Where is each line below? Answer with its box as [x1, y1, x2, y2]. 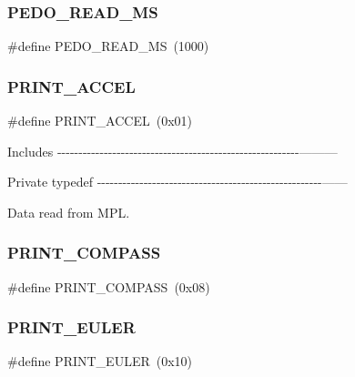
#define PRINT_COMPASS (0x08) [7, 277, 210, 296]
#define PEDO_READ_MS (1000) [7, 36, 209, 56]
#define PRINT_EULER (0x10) [7, 352, 193, 371]
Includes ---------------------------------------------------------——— [7, 141, 338, 160]
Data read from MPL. [7, 202, 130, 221]
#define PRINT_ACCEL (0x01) [7, 111, 192, 130]
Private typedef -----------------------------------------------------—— [7, 172, 348, 191]
